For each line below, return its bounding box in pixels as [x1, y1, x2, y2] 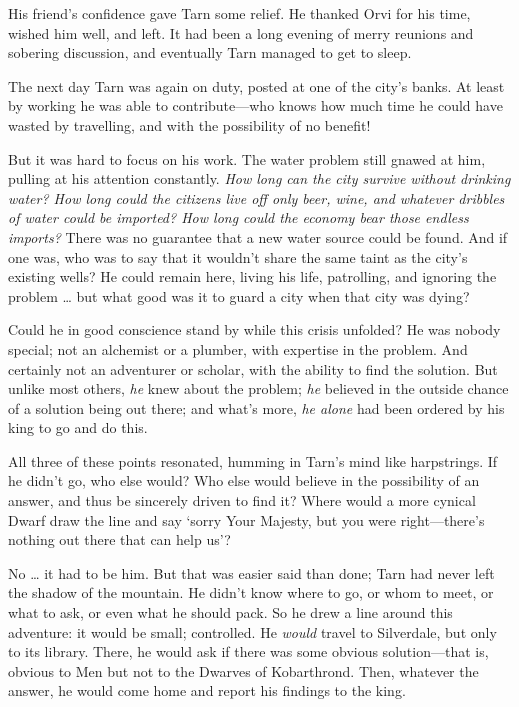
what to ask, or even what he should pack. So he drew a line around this [8, 602, 453, 623]
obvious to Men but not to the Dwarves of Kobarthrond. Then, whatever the [8, 660, 479, 681]
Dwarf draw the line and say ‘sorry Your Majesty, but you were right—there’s [8, 509, 485, 530]
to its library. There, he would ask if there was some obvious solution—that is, [8, 641, 489, 662]
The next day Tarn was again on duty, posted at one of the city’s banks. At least [8, 75, 505, 96]
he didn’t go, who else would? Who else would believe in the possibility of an [8, 470, 480, 491]
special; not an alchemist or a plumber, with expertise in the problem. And [8, 338, 468, 359]
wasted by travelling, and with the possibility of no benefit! [8, 114, 371, 135]
